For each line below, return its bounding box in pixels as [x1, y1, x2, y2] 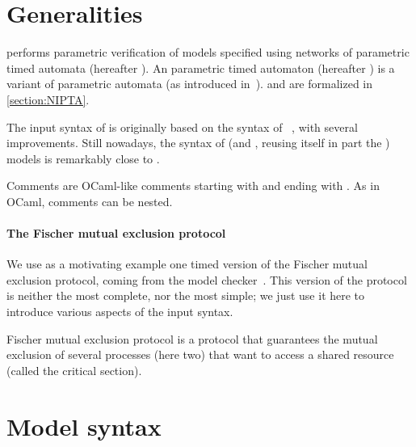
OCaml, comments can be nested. [6, 192, 173, 209]
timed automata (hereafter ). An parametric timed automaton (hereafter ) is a [6, 59, 395, 76]
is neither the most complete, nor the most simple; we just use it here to [6, 287, 365, 304]
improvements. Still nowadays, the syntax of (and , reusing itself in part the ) [6, 134, 390, 151]
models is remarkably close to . [6, 150, 160, 167]
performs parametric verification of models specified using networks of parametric [6, 44, 410, 61]
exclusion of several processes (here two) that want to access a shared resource [6, 346, 394, 363]
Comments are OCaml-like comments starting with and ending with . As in [6, 177, 380, 194]
